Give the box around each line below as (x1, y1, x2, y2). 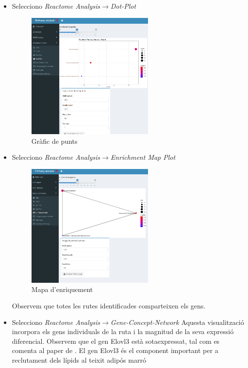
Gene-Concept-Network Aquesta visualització (110, 317, 244, 327)
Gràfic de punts (31, 136, 78, 146)
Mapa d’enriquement (31, 284, 93, 294)
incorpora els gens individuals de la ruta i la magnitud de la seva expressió (12, 326, 234, 337)
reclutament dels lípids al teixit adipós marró (12, 354, 146, 365)
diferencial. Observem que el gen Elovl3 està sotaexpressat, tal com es (12, 336, 220, 346)
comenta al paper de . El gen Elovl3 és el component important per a (12, 345, 218, 355)
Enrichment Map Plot (110, 152, 176, 162)
